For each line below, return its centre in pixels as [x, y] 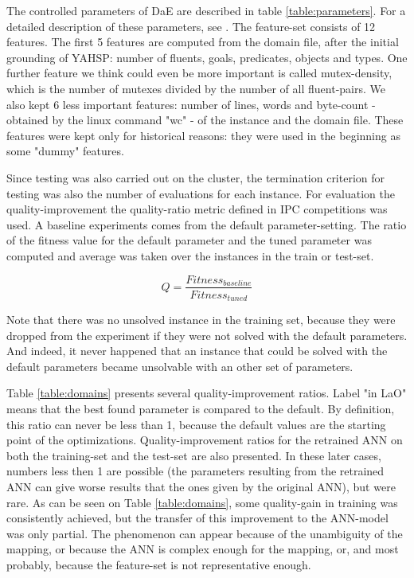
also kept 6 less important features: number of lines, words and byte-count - [191, 104]
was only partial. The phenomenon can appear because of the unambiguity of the [205, 533]
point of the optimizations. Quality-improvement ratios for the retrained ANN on [205, 440]
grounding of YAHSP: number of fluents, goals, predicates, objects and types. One [207, 57]
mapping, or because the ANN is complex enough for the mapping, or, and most [203, 549]
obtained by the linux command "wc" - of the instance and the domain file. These [205, 120]
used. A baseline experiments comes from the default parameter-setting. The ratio [207, 224]
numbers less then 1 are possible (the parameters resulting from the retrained [195, 471]
